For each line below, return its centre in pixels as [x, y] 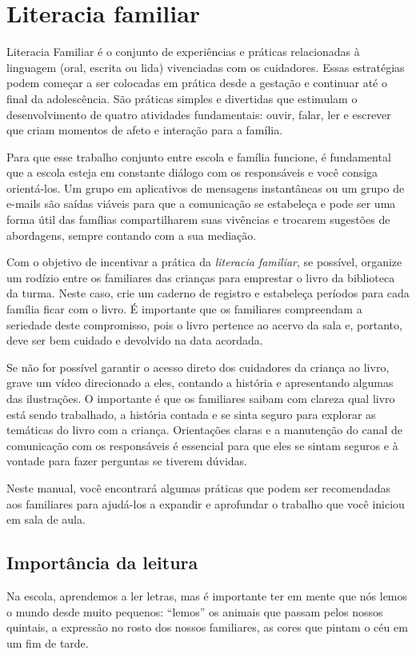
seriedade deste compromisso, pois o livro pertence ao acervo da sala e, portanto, [204, 324]
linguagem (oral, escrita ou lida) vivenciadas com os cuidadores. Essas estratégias [206, 67]
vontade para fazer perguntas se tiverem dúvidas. [127, 461]
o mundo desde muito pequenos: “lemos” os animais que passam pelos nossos [195, 611]
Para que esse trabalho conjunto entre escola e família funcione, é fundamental [199, 156]
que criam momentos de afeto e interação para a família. [145, 130]
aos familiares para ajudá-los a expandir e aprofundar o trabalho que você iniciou [206, 503]
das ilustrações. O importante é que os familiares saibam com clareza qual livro [201, 398]
